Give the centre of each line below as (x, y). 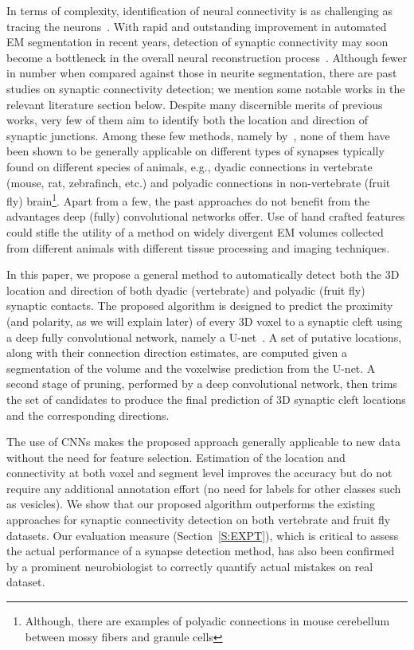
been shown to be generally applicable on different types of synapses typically (195, 151)
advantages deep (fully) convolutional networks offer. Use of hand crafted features (206, 216)
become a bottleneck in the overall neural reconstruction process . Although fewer (207, 57)
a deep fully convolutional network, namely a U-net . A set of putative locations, (204, 337)
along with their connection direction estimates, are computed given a (177, 352)
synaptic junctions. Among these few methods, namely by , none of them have (198, 135)
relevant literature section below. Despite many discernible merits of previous (195, 104)
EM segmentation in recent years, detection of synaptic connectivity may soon (197, 42)
